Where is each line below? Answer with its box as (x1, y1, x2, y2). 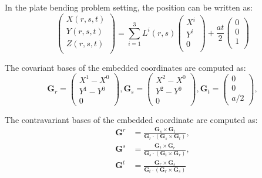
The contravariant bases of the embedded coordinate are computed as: (5, 113, 258, 125)
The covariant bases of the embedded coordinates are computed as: (5, 61, 246, 73)
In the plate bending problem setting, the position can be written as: (5, 1, 253, 13)
